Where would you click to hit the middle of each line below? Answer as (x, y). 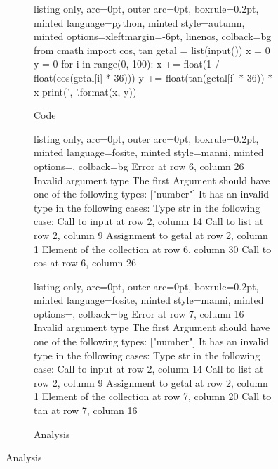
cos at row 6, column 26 (85, 263)
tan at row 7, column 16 (86, 410)
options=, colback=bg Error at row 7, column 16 (139, 313)
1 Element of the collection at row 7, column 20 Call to (153, 396)
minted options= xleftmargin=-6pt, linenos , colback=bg (153, 36)
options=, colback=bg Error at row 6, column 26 (139, 166)
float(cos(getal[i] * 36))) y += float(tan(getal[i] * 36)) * (153, 77)
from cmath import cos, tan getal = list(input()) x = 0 (152, 50)
